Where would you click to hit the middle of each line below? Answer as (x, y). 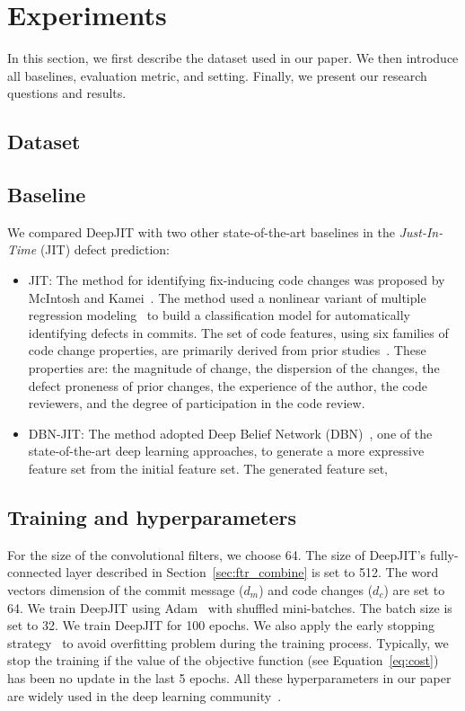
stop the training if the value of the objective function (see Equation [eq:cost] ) (223, 660)
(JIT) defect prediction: (105, 249)
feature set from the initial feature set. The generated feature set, (208, 469)
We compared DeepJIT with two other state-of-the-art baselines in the (201, 231)
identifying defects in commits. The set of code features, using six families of (238, 332)
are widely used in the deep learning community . (145, 695)
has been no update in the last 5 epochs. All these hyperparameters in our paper (229, 677)
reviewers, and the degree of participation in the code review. (197, 403)
